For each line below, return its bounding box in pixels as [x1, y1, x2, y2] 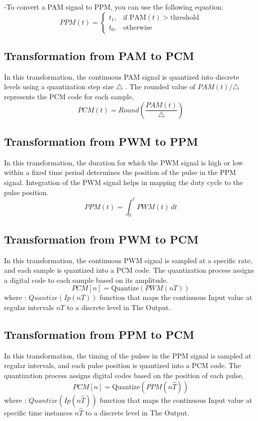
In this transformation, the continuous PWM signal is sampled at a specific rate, [4, 255, 252, 265]
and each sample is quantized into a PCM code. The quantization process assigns [4, 265, 254, 275]
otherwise [123, 24, 152, 31]
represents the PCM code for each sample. [4, 91, 134, 101]
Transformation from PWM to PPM [4, 133, 198, 149]
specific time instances [4, 407, 72, 417]
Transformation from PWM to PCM [4, 231, 199, 247]
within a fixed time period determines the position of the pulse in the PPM [4, 167, 236, 177]
